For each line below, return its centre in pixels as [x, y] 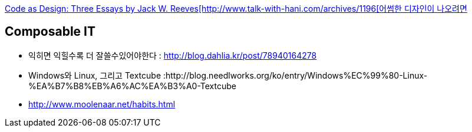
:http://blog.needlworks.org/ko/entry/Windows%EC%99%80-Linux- [295, 75]
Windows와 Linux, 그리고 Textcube [95, 75]
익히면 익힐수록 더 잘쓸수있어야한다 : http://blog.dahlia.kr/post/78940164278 [173, 55]
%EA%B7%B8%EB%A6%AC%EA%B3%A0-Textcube [132, 86]
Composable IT [50, 32]
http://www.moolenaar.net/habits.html [102, 104]
